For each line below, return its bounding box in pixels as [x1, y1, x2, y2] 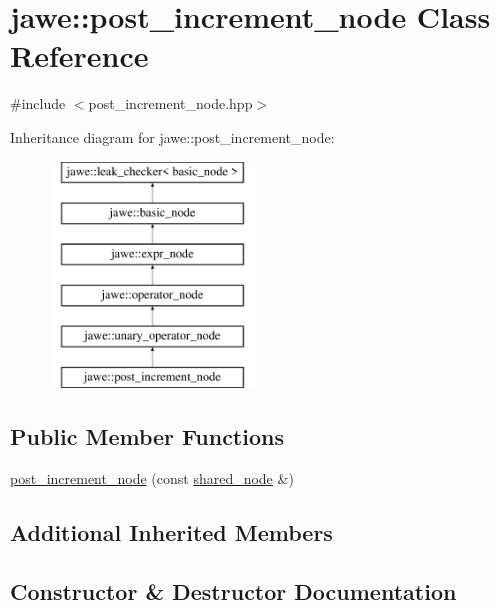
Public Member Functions [10, 421, 284, 452]
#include [10, 93, 66, 114]
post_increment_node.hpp [88, 93, 253, 114]
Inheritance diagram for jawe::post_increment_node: [10, 126, 335, 147]
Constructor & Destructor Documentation [10, 575, 457, 606]
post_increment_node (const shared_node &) [10, 468, 294, 489]
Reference [10, 35, 149, 76]
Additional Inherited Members [10, 517, 333, 548]
